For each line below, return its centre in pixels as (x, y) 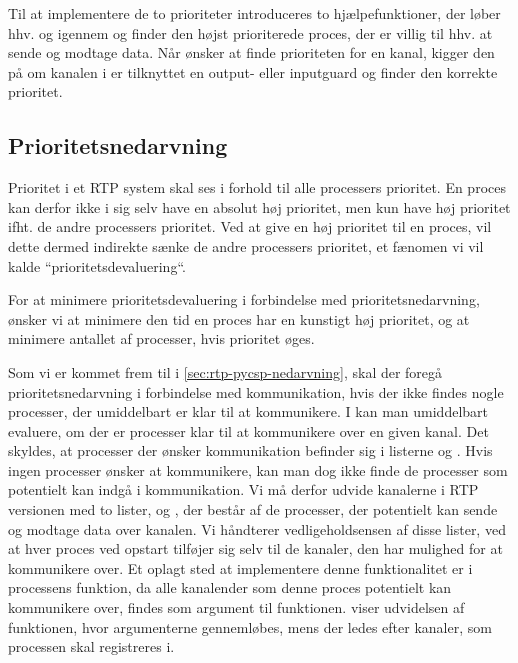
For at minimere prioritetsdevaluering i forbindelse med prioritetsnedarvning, (244, 299)
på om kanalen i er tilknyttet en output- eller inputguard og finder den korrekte (253, 71)
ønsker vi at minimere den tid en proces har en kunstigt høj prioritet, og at (239, 318)
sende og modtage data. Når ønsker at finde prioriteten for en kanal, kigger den (251, 52)
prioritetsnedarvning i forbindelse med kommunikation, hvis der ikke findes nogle (256, 391)
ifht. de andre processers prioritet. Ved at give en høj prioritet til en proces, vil (250, 226)
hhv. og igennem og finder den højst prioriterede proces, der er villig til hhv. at (250, 32)
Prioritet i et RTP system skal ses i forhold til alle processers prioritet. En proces (257, 187)
